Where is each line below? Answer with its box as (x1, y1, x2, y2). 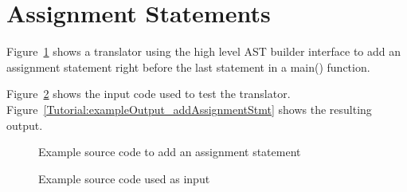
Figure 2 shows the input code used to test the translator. (6, 85, 291, 102)
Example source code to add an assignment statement (38, 143, 301, 160)
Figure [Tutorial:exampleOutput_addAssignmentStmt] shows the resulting (6, 100, 372, 117)
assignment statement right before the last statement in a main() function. (6, 58, 370, 75)
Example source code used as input (38, 170, 210, 186)
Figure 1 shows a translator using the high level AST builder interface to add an (6, 43, 401, 60)
